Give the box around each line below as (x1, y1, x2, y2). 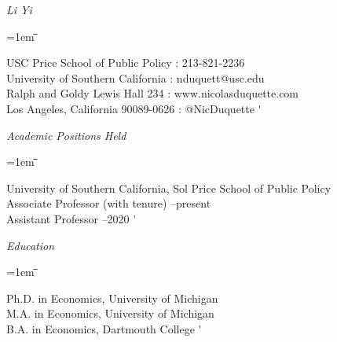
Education (6, 237, 55, 253)
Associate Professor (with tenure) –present (6, 195, 211, 211)
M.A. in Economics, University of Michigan (6, 305, 214, 322)
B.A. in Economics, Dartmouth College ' (6, 320, 202, 336)
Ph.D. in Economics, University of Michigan (6, 289, 218, 306)
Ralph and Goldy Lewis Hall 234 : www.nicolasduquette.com (6, 85, 299, 101)
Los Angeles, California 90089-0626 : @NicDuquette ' (6, 100, 262, 116)
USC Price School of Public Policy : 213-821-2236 (6, 54, 245, 71)
